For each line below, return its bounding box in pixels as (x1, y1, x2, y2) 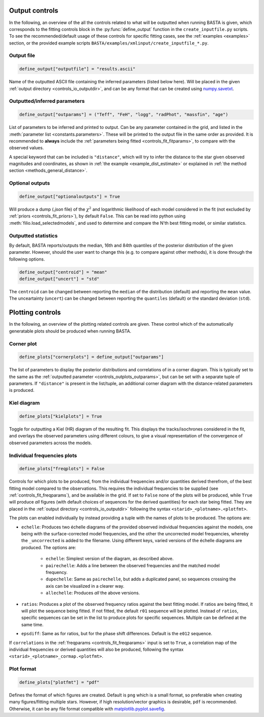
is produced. (9, 387, 35, 393)
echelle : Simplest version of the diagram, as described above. (45, 556, 174, 562)
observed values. (9, 145, 44, 151)
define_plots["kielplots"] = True (19, 414, 102, 419)
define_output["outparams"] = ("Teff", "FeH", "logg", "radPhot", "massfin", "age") (19, 112, 228, 118)
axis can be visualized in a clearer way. (45, 583, 125, 589)
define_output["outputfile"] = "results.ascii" (19, 66, 135, 72)
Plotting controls (9, 309, 61, 317)
